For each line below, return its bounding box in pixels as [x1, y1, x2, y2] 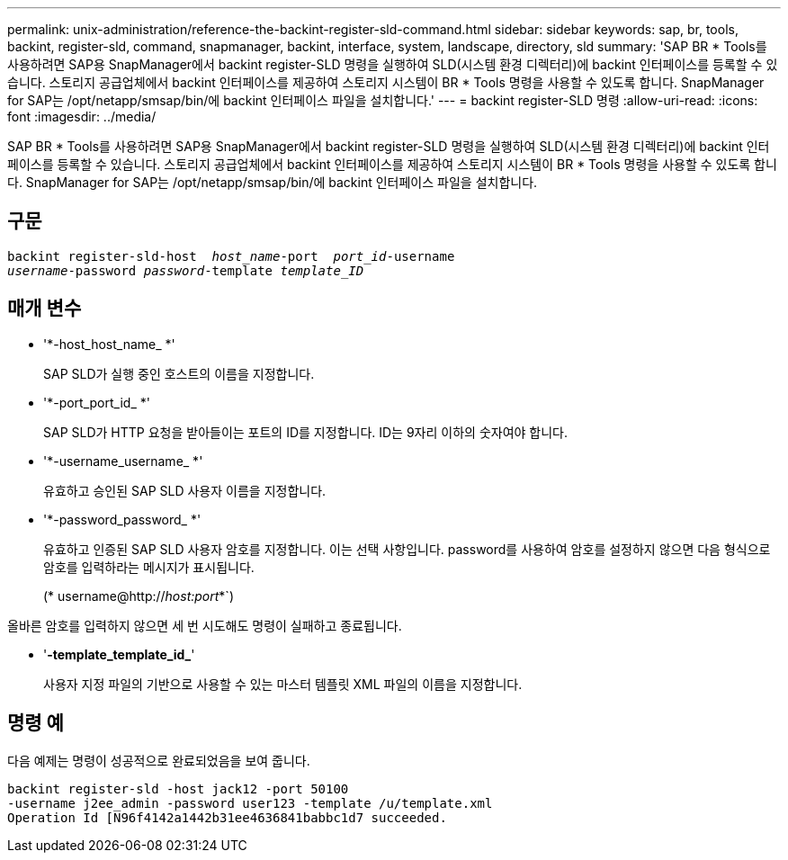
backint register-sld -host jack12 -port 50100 [7, 781, 349, 796]
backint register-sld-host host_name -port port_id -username [7, 248, 455, 264]
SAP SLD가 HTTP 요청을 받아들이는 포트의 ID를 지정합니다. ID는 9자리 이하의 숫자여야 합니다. [43, 424, 569, 440]
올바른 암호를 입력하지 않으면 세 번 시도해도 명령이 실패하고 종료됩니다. [7, 617, 402, 633]
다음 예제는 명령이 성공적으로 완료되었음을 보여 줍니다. [7, 752, 310, 768]
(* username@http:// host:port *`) [43, 587, 234, 604]
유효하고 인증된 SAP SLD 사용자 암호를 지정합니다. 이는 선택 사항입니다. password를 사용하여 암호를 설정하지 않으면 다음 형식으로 [43, 541, 771, 557]
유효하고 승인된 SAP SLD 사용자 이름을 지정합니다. [43, 482, 327, 498]
